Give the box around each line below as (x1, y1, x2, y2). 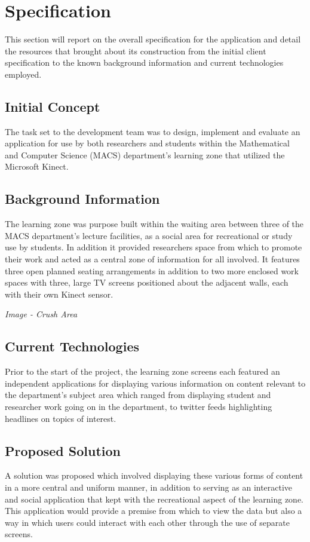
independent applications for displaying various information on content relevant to (5, 376, 306, 389)
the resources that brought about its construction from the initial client (5, 44, 266, 57)
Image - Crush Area (5, 308, 78, 320)
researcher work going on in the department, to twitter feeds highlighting (5, 400, 272, 413)
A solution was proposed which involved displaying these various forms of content (5, 469, 303, 482)
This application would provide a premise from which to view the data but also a (5, 504, 302, 517)
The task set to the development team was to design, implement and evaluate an (5, 125, 300, 137)
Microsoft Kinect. (5, 160, 69, 173)
